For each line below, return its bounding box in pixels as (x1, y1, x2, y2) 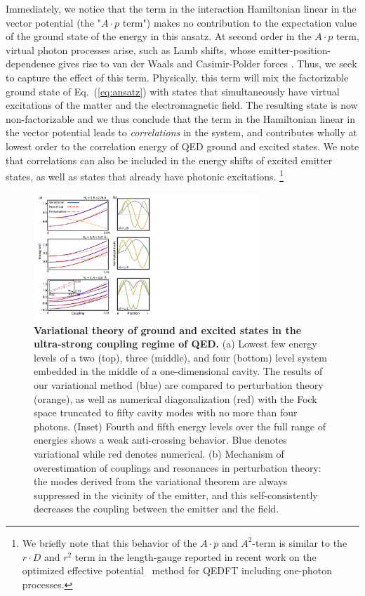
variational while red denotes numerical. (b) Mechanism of (34, 446, 284, 461)
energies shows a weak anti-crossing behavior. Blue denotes (34, 432, 287, 447)
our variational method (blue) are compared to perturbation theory (34, 378, 324, 392)
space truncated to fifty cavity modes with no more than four (34, 405, 298, 420)
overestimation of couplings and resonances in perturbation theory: (34, 460, 321, 475)
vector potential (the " (6, 15, 101, 29)
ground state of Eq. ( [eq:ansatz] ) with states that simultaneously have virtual (6, 84, 340, 98)
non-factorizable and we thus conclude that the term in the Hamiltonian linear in (6, 111, 355, 126)
